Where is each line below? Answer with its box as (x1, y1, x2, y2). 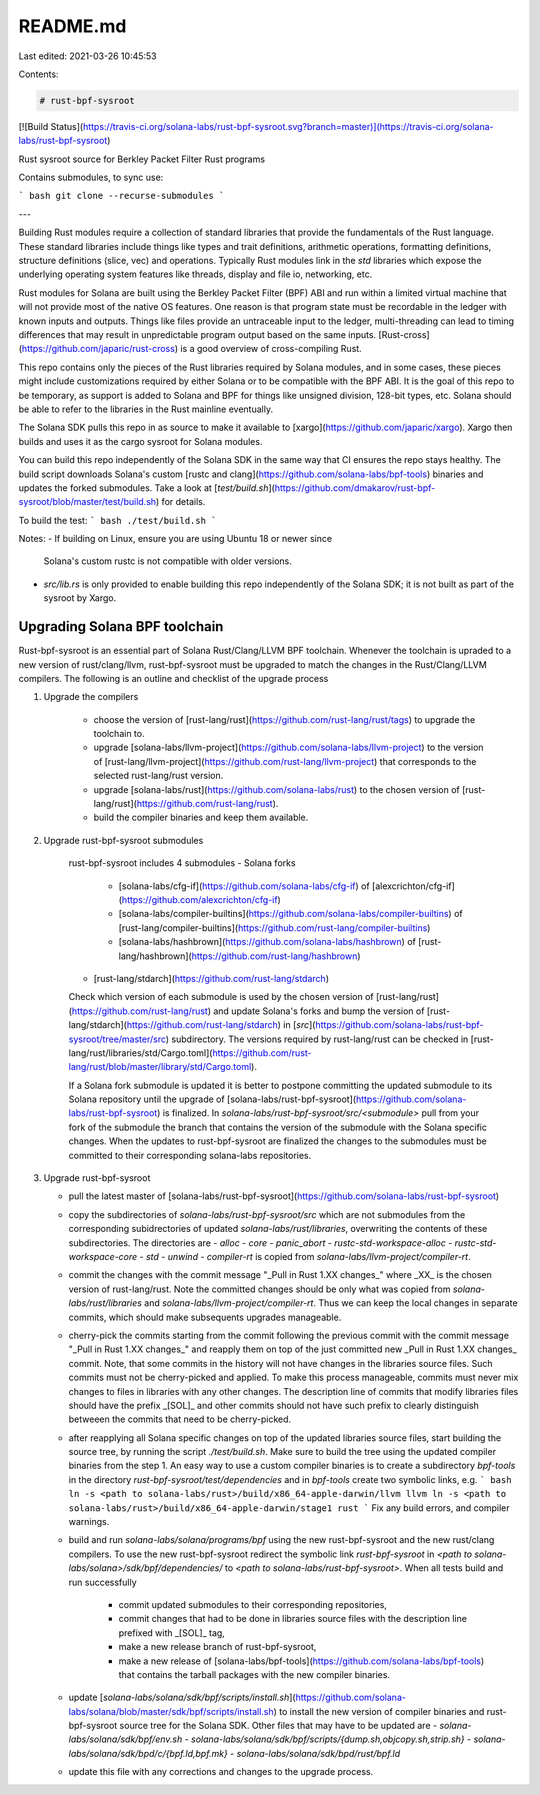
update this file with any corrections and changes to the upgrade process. (68, 1766, 374, 1778)
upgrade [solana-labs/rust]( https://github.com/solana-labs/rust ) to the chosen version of (93, 783, 460, 795)
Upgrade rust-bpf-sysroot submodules (43, 834, 204, 846)
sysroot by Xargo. (43, 592, 117, 604)
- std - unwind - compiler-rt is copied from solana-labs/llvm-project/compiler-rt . (139, 1250, 471, 1262)
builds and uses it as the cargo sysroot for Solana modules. (18, 435, 263, 447)
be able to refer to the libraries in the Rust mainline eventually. (18, 403, 274, 415)
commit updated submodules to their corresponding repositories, (118, 1598, 387, 1610)
